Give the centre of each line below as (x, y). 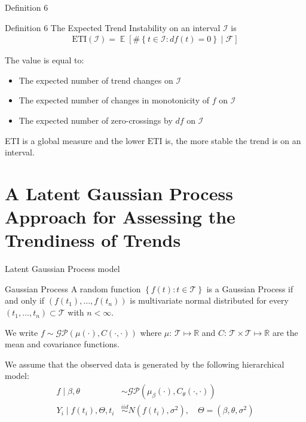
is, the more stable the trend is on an (233, 140)
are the (285, 332)
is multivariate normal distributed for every (209, 300)
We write (22, 332)
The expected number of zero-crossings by (96, 120)
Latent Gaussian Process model (62, 269)
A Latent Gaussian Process (119, 193)
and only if (25, 300)
